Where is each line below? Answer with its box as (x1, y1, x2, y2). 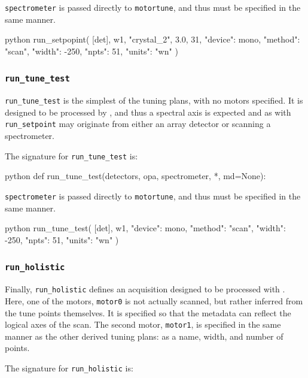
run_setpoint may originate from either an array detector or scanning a (5, 117, 271, 130)
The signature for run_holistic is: (5, 361, 133, 374)
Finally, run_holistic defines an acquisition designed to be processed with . (5, 283, 285, 295)
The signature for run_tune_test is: (5, 149, 138, 162)
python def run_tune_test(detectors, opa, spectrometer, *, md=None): (5, 170, 266, 182)
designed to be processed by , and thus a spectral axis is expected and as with (5, 105, 291, 118)
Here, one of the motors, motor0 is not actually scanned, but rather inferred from (5, 294, 303, 307)
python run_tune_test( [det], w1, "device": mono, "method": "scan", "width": (5, 222, 286, 234)
